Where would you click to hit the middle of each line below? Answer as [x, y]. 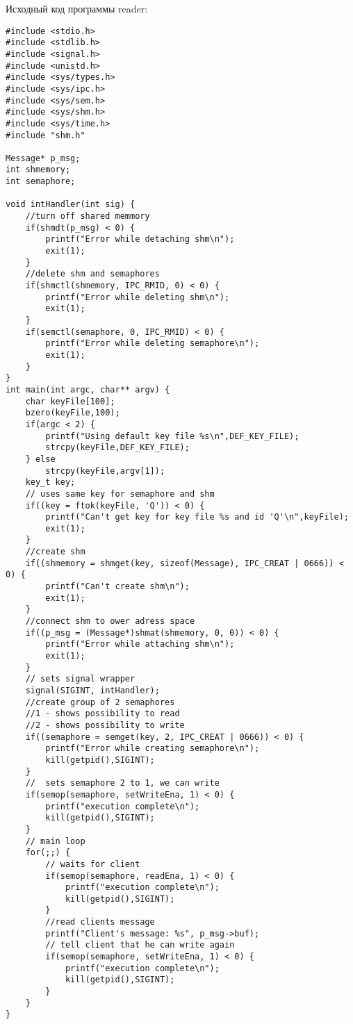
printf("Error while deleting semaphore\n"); [153, 344]
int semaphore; [41, 182]
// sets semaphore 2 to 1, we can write [122, 783]
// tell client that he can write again [140, 945]
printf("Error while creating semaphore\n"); [153, 749]
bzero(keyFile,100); [73, 413]
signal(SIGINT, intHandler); [92, 691]
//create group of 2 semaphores [100, 702]
